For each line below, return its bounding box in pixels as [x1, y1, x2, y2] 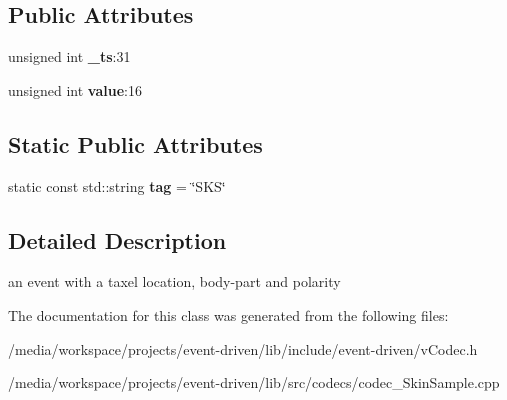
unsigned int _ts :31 [8, 46, 131, 67]
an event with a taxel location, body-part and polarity [8, 271, 341, 292]
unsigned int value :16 [8, 79, 142, 100]
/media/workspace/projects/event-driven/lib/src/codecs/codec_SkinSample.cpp [8, 372, 500, 393]
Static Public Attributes [8, 128, 263, 159]
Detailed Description [8, 224, 227, 255]
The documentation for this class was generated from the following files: [8, 304, 449, 325]
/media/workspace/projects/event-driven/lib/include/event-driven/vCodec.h [8, 338, 478, 359]
